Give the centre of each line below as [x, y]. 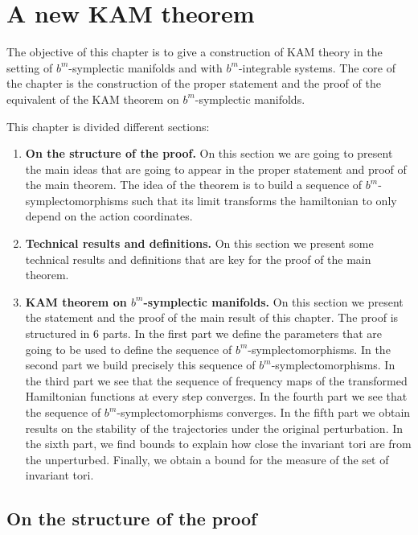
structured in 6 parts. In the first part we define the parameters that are [203, 333]
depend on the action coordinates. [109, 216]
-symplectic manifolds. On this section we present [273, 301]
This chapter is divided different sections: [108, 126]
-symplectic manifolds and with [145, 67]
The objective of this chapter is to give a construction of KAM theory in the [195, 52]
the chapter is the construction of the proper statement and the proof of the [194, 83]
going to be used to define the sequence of [129, 349]
